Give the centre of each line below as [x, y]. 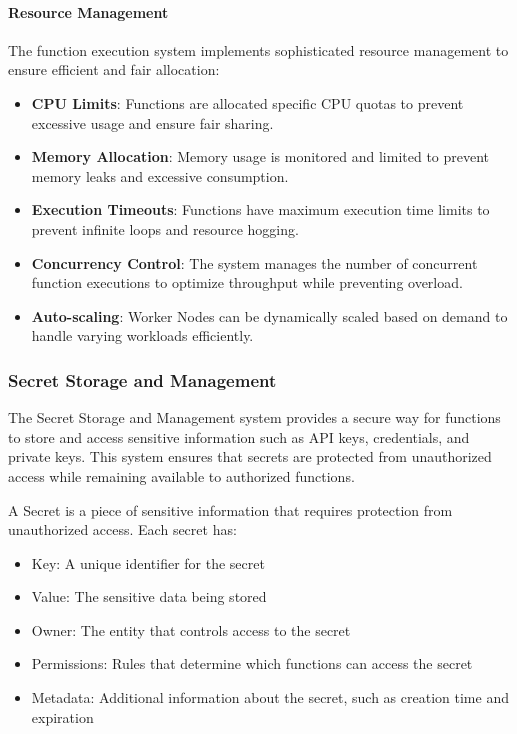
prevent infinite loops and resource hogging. [165, 228]
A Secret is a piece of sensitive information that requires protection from [230, 509]
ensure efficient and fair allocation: [114, 69]
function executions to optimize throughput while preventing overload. [247, 282]
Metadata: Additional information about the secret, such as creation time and [270, 697]
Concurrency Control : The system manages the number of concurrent [254, 262]
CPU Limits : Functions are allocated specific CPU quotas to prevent [247, 102]
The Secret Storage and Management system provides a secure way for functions [254, 417]
